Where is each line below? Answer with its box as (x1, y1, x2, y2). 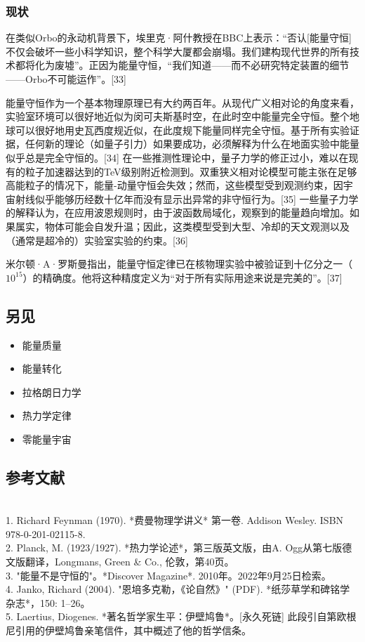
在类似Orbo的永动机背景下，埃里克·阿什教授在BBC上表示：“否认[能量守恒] (6, 30, 352, 45)
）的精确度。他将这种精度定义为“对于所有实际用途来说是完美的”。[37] (22, 270, 343, 284)
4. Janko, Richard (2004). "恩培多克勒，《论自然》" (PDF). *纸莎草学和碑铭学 (6, 582, 350, 596)
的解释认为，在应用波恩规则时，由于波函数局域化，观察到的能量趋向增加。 (6, 205, 350, 220)
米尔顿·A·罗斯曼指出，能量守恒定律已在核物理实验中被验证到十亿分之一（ (6, 256, 353, 271)
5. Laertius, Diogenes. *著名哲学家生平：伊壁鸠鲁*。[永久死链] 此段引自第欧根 (6, 609, 357, 624)
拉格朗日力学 (22, 384, 81, 399)
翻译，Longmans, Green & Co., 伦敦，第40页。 (25, 554, 234, 569)
